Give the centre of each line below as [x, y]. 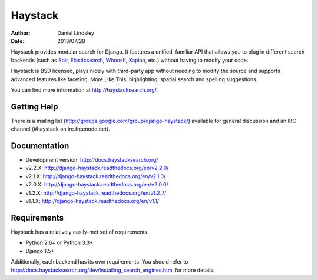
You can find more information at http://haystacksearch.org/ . [85, 90]
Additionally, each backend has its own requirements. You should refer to [100, 262]
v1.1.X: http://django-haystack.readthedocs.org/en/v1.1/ [92, 201]
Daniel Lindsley [76, 33]
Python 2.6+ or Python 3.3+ [59, 243]
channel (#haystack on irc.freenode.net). [60, 129]
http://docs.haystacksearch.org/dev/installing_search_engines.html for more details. [113, 270]
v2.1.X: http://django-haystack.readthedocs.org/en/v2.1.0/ [96, 176]
